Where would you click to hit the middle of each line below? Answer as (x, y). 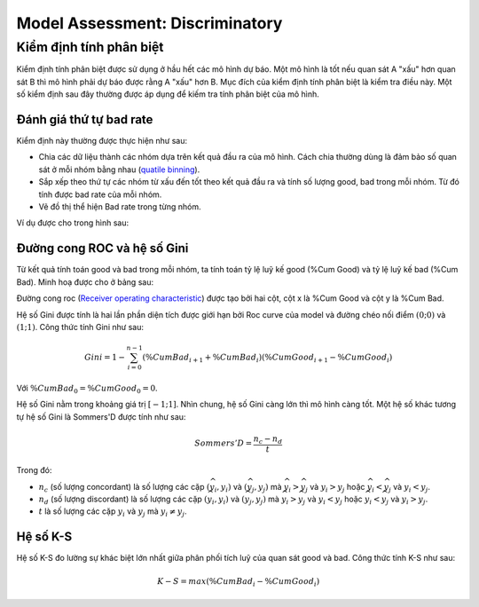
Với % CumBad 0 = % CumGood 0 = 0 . (87, 389)
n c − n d (268, 439)
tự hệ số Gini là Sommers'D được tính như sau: (101, 416)
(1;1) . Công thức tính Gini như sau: (80, 327)
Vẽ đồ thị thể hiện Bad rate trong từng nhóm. (120, 207)
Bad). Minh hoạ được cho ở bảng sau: (85, 282)
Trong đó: (34, 470)
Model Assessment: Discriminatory (149, 23)
